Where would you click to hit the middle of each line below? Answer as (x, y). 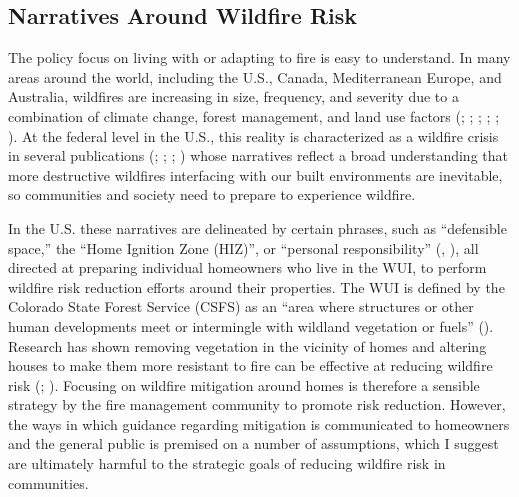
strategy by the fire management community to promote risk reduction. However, (257, 404)
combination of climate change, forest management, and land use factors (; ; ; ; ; (254, 115)
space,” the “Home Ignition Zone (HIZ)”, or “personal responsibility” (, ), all (243, 247)
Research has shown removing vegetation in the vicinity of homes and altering (247, 345)
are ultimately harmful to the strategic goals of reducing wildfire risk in (227, 463)
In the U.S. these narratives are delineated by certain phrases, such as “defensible (257, 227)
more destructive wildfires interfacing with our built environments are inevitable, (255, 174)
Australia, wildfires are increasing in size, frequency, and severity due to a (233, 96)
